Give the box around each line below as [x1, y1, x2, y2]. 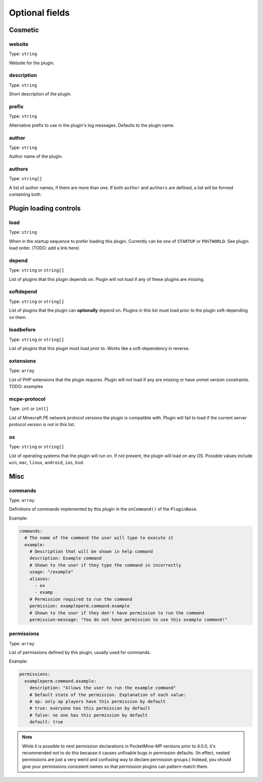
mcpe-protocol [9, 395, 46, 402]
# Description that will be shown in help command [29, 549, 153, 554]
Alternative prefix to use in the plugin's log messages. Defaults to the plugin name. [9, 122, 175, 128]
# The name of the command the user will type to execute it [24, 535, 174, 540]
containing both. [9, 191, 42, 197]
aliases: [29, 576, 51, 581]
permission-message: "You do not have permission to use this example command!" [29, 616, 227, 622]
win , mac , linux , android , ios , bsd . [9, 459, 85, 465]
